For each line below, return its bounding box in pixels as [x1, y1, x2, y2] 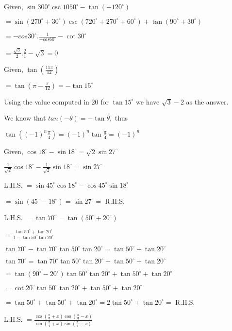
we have [136, 96, 160, 106]
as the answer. [186, 96, 229, 106]
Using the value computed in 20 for [4, 96, 109, 106]
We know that [4, 113, 46, 123]
